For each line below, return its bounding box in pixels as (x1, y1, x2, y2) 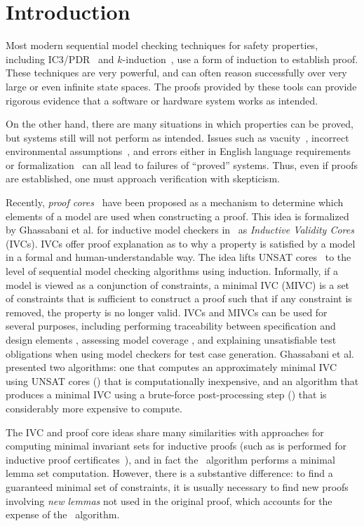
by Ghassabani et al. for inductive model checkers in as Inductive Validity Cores (6, 222, 354, 237)
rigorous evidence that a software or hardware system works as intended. (6, 93, 318, 107)
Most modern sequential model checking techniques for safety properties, (6, 38, 318, 53)
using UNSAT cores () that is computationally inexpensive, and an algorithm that (6, 373, 359, 388)
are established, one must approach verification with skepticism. (6, 171, 280, 186)
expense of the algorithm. (6, 507, 120, 522)
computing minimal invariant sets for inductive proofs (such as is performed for (6, 438, 347, 453)
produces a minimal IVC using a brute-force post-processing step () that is (6, 387, 327, 402)
